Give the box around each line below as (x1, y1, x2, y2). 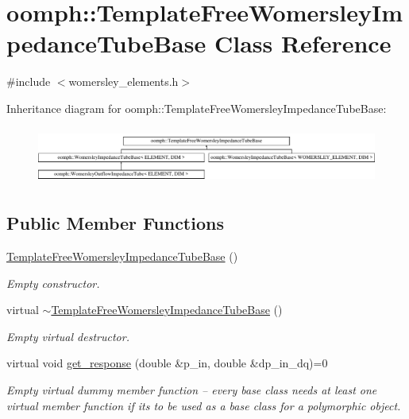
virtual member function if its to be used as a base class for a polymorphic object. (6, 397, 401, 413)
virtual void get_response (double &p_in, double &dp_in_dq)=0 (6, 355, 328, 371)
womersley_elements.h (68, 73, 179, 90)
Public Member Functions (6, 211, 224, 235)
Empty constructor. (6, 274, 100, 291)
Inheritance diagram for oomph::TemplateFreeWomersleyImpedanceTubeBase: (6, 99, 387, 116)
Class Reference (214, 27, 392, 60)
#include (6, 73, 51, 90)
